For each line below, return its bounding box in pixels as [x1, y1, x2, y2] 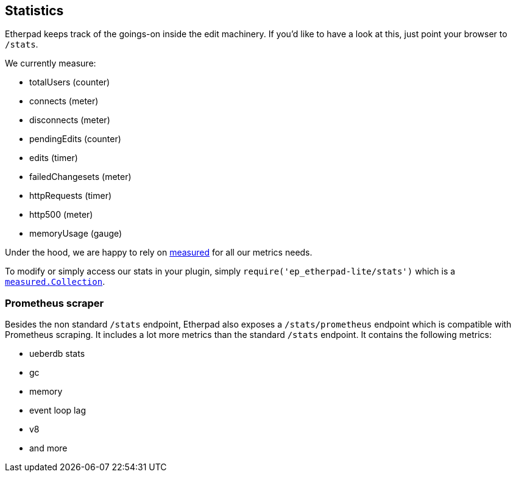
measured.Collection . [5, 276, 105, 287]
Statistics [5, 3, 64, 18]
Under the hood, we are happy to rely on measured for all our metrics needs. [5, 247, 313, 258]
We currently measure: [5, 58, 96, 69]
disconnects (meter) [29, 115, 110, 126]
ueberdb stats [29, 348, 85, 359]
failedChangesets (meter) [29, 171, 132, 182]
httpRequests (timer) [29, 190, 112, 201]
